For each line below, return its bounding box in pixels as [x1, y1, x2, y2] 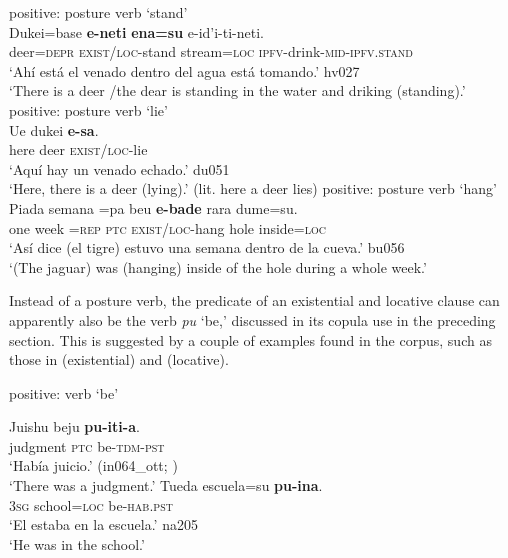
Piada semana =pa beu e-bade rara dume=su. [9, 197, 298, 218]
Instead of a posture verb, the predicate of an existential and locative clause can [9, 290, 500, 311]
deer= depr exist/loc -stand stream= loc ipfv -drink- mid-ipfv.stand [9, 41, 413, 62]
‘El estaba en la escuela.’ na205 [9, 514, 198, 535]
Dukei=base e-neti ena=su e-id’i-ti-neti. [9, 21, 265, 42]
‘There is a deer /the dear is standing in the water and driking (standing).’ [9, 80, 466, 101]
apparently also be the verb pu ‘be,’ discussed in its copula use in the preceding [9, 309, 496, 330]
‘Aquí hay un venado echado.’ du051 [9, 158, 230, 179]
